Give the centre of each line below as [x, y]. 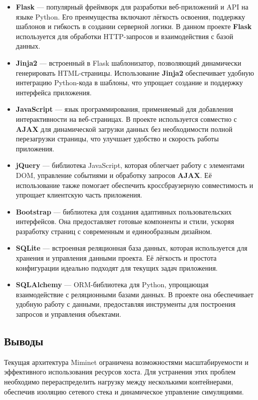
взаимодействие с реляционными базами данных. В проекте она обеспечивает [135, 294]
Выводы [24, 341]
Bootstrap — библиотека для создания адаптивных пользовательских [124, 211]
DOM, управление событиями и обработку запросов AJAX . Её [114, 175]
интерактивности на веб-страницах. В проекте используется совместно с [126, 119]
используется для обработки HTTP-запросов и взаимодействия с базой [124, 36]
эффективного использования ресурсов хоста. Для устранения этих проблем [120, 372]
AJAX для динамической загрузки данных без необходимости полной [124, 129]
